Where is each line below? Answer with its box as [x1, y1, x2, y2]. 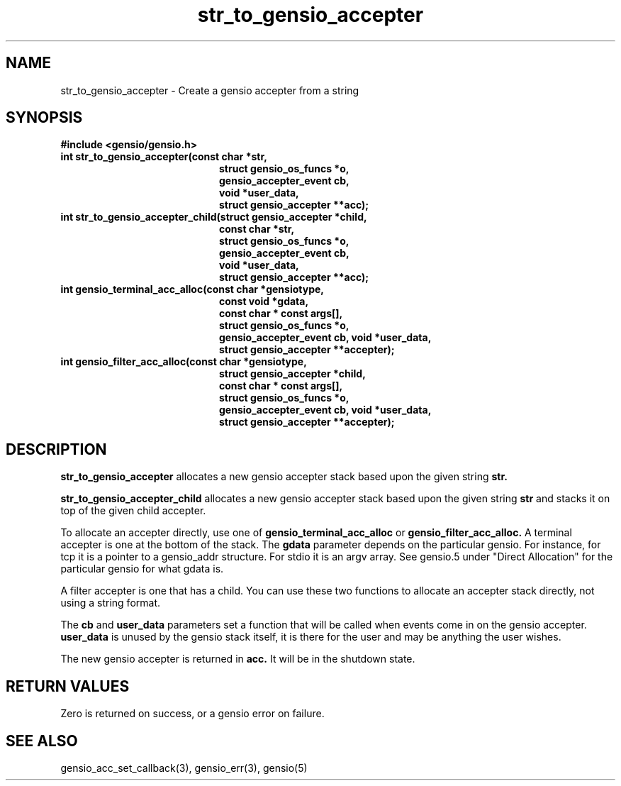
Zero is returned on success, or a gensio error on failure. [60, 707, 325, 720]
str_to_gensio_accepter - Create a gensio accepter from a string [60, 84, 359, 96]
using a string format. [60, 597, 160, 609]
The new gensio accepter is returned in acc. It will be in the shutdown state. [60, 653, 415, 665]
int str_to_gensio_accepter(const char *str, [60, 150, 267, 163]
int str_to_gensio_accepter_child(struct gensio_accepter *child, [60, 211, 367, 223]
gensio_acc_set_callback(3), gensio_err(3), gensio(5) [60, 761, 308, 774]
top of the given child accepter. [60, 504, 206, 517]
